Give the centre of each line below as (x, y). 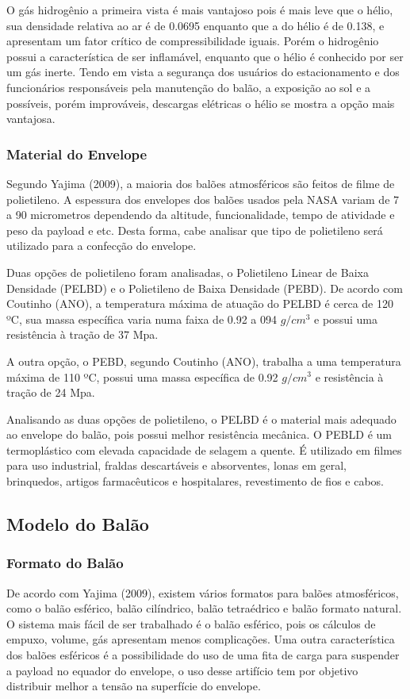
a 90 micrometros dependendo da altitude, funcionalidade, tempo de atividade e (201, 215)
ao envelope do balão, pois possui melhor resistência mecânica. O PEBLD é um (199, 434)
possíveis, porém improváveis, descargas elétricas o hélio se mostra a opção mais (201, 103)
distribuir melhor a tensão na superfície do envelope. (134, 686)
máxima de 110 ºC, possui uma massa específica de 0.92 (142, 376)
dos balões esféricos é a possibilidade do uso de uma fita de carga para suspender (203, 655)
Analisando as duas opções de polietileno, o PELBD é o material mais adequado (201, 419)
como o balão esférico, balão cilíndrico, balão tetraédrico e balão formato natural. (204, 608)
